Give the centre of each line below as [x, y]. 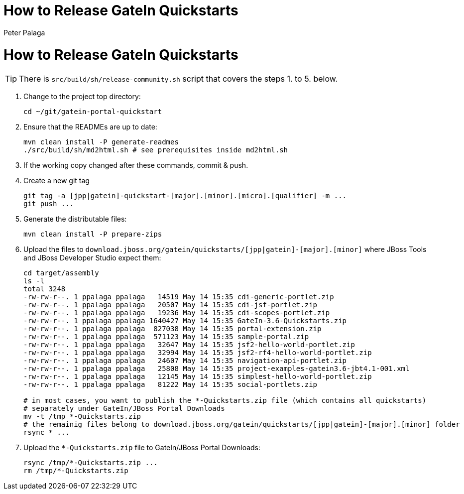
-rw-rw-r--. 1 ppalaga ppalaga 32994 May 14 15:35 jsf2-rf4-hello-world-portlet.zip [198, 353]
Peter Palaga [24, 32]
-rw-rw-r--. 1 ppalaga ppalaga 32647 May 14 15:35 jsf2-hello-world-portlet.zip [189, 345]
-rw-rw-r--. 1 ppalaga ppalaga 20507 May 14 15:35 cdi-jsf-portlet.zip [171, 305]
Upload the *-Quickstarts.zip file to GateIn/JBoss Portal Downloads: [142, 448]
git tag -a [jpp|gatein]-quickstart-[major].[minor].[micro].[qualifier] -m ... [185, 196]
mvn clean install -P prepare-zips [93, 234]
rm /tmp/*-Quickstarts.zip [76, 471]
